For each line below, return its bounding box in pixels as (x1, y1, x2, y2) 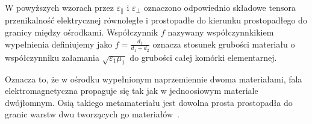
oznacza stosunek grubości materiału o (152, 37, 295, 50)
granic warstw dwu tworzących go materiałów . (5, 108, 179, 120)
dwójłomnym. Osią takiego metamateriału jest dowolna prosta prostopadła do (5, 96, 293, 108)
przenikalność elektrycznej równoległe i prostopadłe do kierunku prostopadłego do (5, 14, 307, 26)
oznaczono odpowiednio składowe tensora (143, 1, 296, 13)
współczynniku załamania (5, 51, 99, 63)
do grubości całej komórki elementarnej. (129, 51, 277, 63)
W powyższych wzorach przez (5, 1, 114, 13)
